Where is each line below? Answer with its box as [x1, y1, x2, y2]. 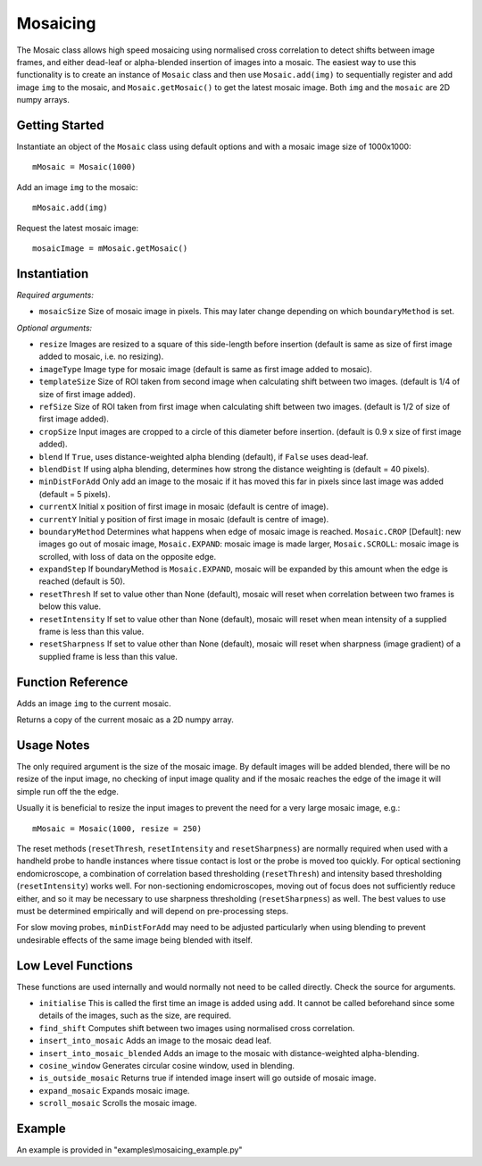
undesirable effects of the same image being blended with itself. [16, 934, 253, 945]
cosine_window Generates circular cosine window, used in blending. [38, 1060, 295, 1070]
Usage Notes [16, 737, 90, 753]
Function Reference [16, 674, 129, 689]
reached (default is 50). [38, 576, 126, 587]
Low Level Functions [16, 958, 133, 973]
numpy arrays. [16, 95, 71, 105]
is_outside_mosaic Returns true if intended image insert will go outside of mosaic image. [38, 1072, 377, 1084]
